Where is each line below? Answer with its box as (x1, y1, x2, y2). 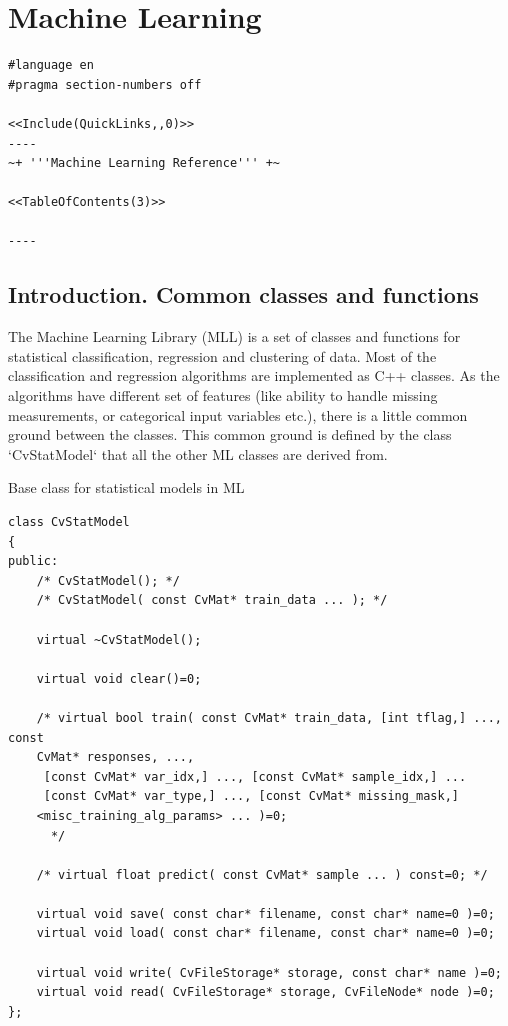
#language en (8, 58, 94, 73)
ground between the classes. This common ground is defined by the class (8, 424, 452, 445)
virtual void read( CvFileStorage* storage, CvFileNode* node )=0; (36, 985, 495, 1000)
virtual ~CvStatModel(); (36, 632, 202, 647)
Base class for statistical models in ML (8, 477, 245, 498)
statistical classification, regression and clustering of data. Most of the (8, 345, 437, 366)
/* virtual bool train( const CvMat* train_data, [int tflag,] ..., (36, 710, 502, 725)
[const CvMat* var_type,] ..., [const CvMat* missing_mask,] (43, 789, 460, 804)
